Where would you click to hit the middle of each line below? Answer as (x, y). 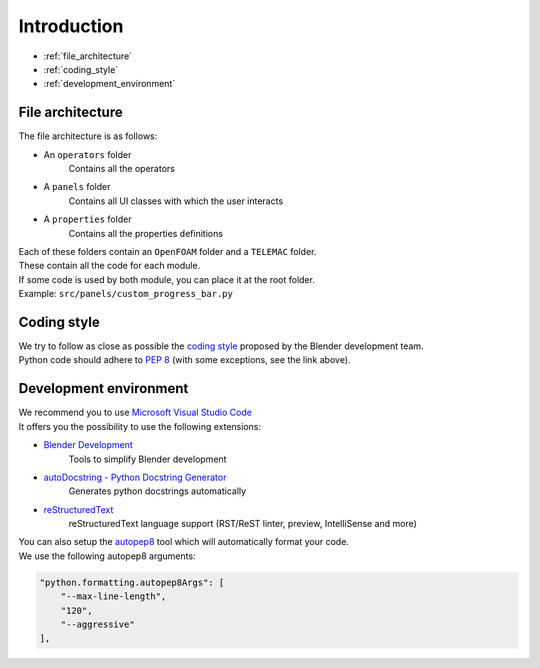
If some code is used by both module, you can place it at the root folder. (166, 279)
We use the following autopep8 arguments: (107, 556)
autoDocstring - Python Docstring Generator (135, 477)
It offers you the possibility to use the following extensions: (140, 426)
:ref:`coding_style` (81, 69)
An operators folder (87, 154)
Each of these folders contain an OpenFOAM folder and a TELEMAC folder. (167, 251)
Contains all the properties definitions (146, 233)
